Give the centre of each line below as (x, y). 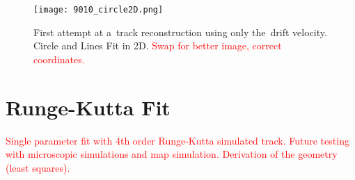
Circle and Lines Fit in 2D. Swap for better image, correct (158, 46)
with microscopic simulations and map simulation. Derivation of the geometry (172, 154)
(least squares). (38, 167)
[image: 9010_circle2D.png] (98, 10)
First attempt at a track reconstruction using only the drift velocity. (180, 32)
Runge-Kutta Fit (88, 107)
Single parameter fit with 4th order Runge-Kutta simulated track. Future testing (177, 140)
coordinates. (59, 59)
